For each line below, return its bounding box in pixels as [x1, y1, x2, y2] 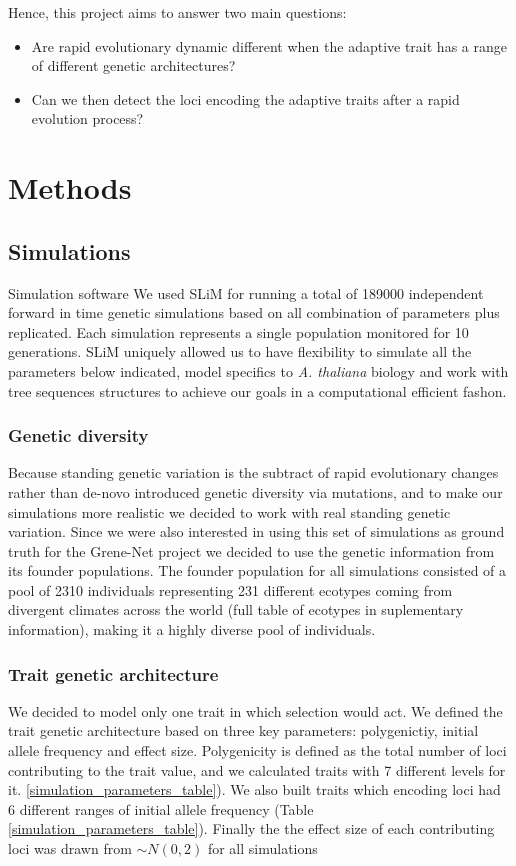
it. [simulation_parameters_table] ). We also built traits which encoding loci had [8, 779, 501, 800]
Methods [8, 167, 132, 208]
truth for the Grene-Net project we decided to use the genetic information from [8, 540, 495, 561]
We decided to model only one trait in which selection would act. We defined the [8, 700, 503, 721]
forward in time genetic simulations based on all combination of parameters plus [8, 302, 500, 323]
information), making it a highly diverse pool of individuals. [8, 619, 376, 640]
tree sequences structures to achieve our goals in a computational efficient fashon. [8, 380, 507, 401]
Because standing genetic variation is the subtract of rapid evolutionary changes [8, 462, 499, 483]
